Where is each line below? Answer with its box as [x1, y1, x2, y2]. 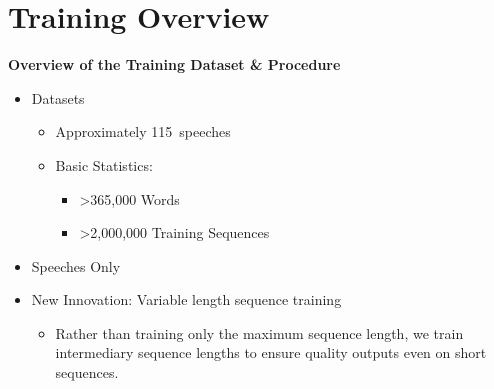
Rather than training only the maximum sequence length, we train [55, 322, 464, 343]
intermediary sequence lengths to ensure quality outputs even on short [55, 342, 487, 363]
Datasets [31, 87, 85, 108]
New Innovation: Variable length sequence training [31, 289, 342, 310]
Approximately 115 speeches [55, 121, 231, 142]
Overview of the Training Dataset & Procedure [8, 54, 341, 75]
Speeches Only [31, 255, 121, 276]
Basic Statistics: [55, 154, 153, 175]
